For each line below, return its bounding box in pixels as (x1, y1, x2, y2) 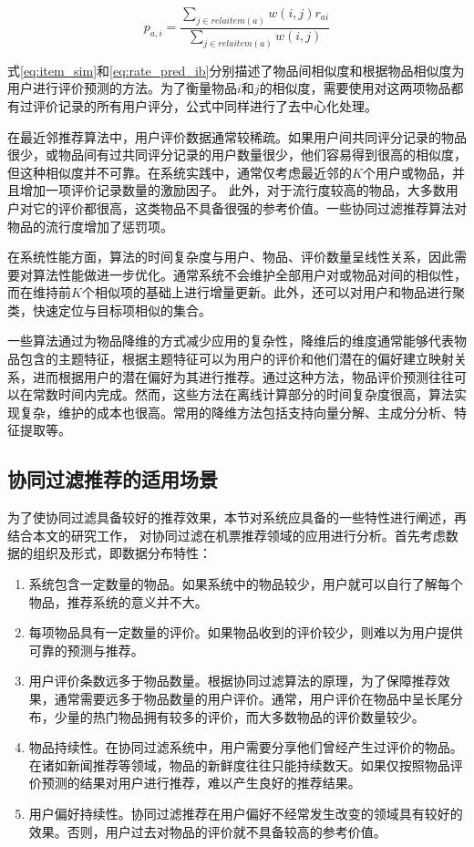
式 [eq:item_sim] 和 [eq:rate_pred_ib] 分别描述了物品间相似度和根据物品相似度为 (7, 60, 465, 79)
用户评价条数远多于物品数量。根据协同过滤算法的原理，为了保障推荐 (28, 671, 438, 690)
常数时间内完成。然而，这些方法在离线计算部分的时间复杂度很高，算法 (32, 385, 454, 404)
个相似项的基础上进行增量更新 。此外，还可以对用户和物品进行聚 (81, 283, 465, 302)
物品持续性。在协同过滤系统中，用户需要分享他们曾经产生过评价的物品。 (28, 738, 463, 757)
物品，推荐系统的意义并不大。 (28, 592, 208, 611)
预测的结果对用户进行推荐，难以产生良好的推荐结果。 (41, 773, 361, 792)
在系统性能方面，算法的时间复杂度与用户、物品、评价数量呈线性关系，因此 (7, 247, 454, 266)
